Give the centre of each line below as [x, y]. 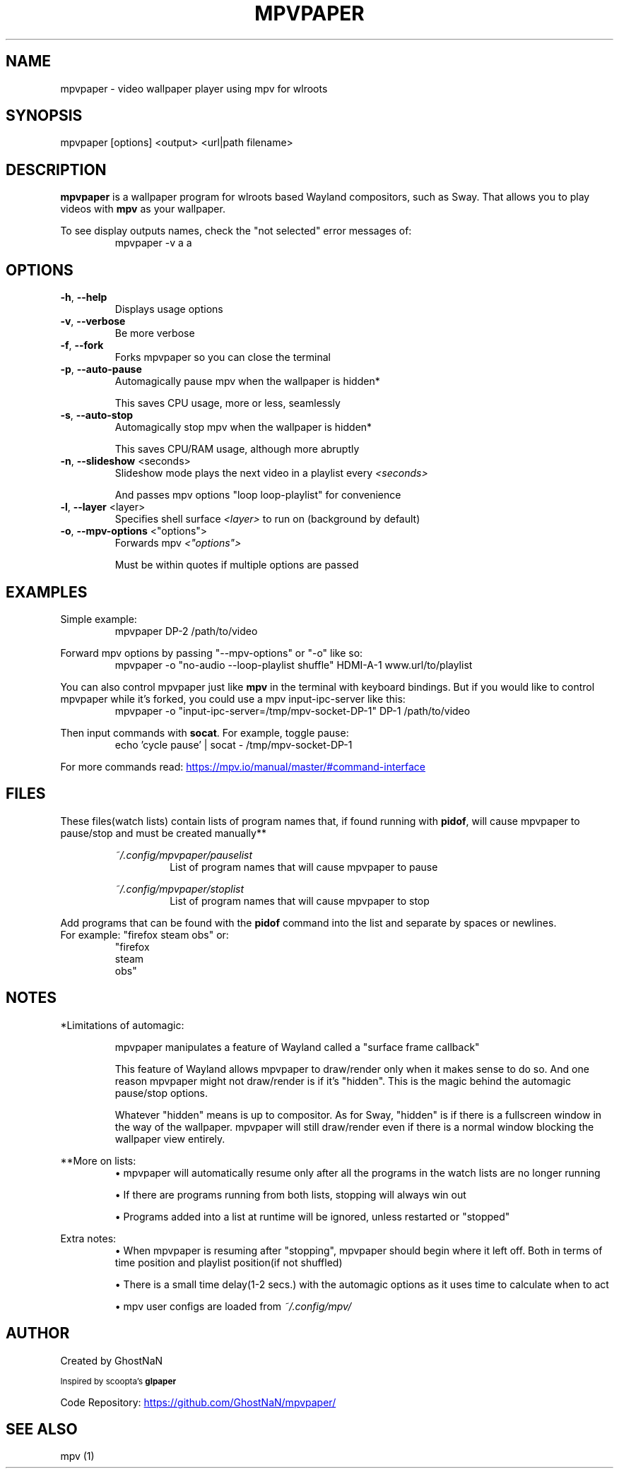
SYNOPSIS [44, 116]
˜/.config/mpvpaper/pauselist [184, 855]
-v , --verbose [93, 321]
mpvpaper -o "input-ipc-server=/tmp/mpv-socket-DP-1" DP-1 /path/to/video [293, 711]
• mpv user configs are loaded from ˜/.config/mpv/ [233, 1306]
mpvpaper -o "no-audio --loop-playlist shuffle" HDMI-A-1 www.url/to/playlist [294, 665]
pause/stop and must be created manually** [163, 833]
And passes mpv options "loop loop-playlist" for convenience [258, 495]
